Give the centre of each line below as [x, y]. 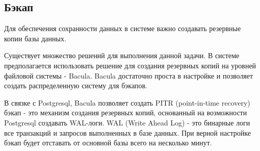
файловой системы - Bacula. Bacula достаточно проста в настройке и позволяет [129, 75]
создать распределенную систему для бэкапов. [76, 85]
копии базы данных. [35, 38]
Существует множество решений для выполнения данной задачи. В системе [122, 55]
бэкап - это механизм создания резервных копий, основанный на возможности [126, 112]
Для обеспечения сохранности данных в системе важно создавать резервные [123, 28]
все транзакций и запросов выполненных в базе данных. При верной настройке [127, 132]
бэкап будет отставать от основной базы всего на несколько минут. [108, 143]
